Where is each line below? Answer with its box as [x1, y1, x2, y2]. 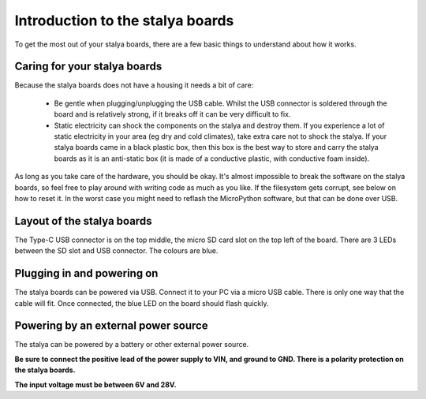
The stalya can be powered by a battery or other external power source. [14, 340, 249, 349]
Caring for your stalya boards [14, 60, 163, 73]
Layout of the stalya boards [14, 214, 152, 228]
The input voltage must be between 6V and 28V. [14, 379, 177, 390]
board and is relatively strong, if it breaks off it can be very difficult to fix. [54, 110, 291, 119]
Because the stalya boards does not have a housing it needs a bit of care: [14, 80, 254, 90]
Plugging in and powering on [14, 267, 159, 280]
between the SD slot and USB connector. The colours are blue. [14, 246, 219, 255]
